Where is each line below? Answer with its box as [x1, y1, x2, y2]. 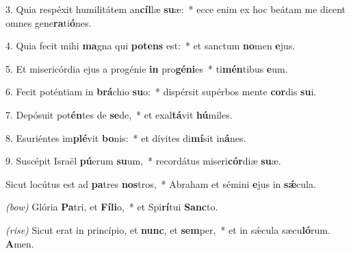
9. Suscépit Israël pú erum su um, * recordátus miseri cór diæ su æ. [5, 154, 281, 168]
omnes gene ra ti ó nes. [5, 15, 92, 29]
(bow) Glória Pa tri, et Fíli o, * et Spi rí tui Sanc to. [5, 200, 218, 214]
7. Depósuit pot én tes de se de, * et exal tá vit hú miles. [5, 107, 233, 121]
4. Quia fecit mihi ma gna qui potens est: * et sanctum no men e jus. [5, 38, 296, 53]
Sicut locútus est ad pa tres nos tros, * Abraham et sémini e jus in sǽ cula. [5, 176, 316, 191]
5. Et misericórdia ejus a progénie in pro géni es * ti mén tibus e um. [5, 61, 288, 75]
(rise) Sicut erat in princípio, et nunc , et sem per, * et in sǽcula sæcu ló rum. [5, 222, 330, 237]
